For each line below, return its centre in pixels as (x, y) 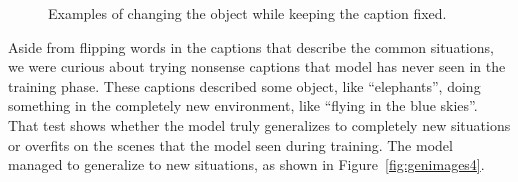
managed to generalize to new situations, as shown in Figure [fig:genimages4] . (246, 164)
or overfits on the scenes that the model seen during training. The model (230, 144)
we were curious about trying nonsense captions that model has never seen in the (257, 66)
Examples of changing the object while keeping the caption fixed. (247, 13)
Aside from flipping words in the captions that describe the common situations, (251, 46)
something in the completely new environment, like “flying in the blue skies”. (243, 105)
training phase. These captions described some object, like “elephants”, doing (244, 85)
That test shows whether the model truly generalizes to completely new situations (259, 124)
